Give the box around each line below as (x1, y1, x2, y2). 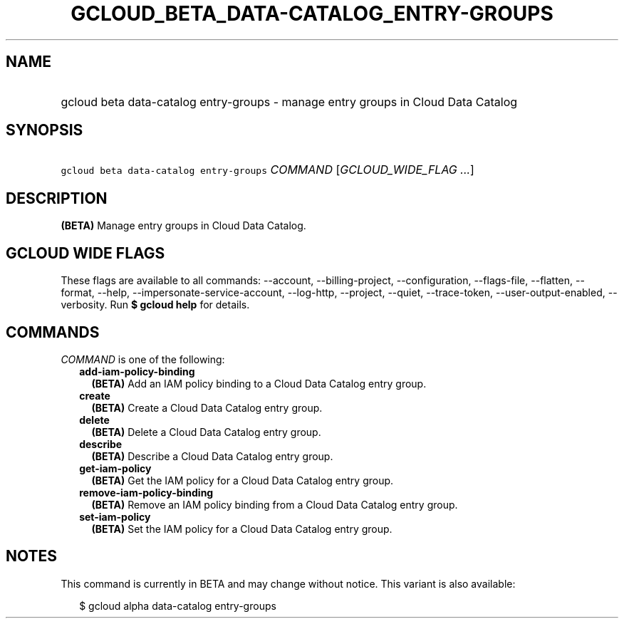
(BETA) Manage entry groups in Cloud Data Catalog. (61, 219, 306, 232)
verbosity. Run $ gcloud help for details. (61, 298, 250, 311)
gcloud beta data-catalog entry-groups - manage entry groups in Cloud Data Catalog (61, 94, 518, 109)
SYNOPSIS (6, 121, 83, 140)
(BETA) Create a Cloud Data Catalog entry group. (91, 401, 323, 414)
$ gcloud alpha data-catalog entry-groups (79, 599, 276, 612)
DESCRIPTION (6, 189, 108, 207)
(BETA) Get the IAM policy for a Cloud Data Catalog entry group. (91, 474, 394, 487)
